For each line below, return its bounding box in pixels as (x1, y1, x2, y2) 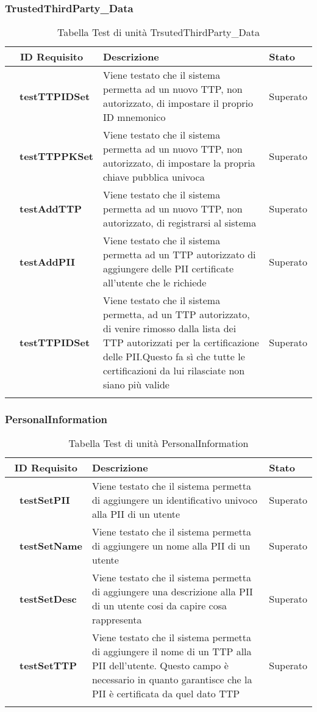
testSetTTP (20, 658, 77, 673)
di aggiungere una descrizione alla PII (91, 584, 253, 599)
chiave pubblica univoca (102, 170, 205, 184)
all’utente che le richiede (102, 275, 207, 290)
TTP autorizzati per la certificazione (102, 335, 259, 350)
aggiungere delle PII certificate (102, 261, 234, 276)
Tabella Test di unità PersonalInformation (68, 436, 249, 451)
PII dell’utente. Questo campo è (91, 658, 229, 673)
